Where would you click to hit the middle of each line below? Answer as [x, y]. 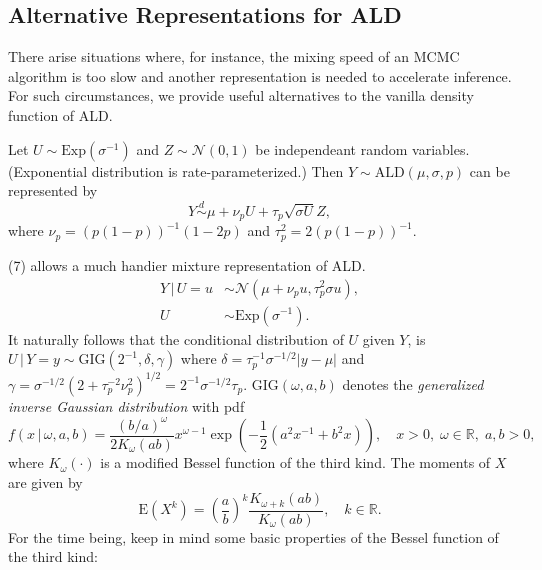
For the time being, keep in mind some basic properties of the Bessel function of [253, 536]
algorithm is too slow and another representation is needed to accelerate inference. [260, 75]
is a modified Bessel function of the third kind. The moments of [295, 462]
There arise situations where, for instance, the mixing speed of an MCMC [234, 56]
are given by [45, 481]
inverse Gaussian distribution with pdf [126, 405]
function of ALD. [60, 114]
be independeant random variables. [362, 148]
